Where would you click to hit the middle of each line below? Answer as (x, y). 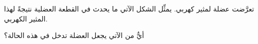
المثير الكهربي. (26, 18)
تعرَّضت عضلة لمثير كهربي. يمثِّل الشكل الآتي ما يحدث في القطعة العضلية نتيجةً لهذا (129, 8)
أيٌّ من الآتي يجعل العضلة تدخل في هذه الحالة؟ (74, 35)
